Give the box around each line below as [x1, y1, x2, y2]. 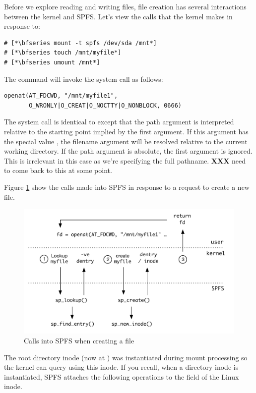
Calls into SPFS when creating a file [24, 336, 134, 346]
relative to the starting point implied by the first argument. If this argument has [4, 126, 249, 136]
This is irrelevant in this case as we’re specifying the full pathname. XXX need [4, 155, 246, 166]
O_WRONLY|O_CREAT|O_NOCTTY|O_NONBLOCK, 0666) [29, 102, 182, 109]
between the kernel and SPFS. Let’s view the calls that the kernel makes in [4, 11, 233, 21]
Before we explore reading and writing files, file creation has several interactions [4, 1, 247, 11]
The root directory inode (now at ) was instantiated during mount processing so [4, 352, 248, 362]
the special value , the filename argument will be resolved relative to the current [4, 136, 248, 146]
